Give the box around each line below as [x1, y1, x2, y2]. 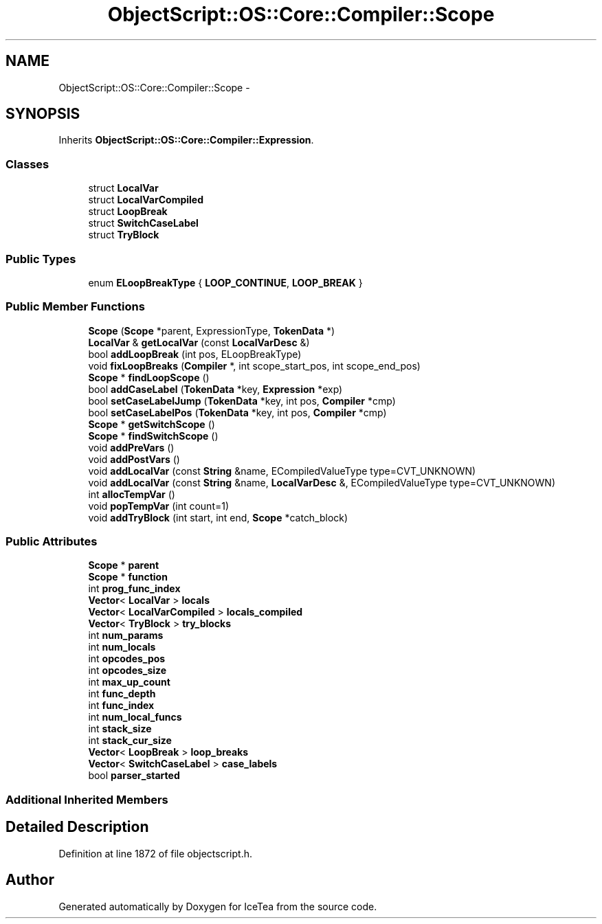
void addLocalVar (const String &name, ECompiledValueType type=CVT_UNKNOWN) [88, 464, 476, 477]
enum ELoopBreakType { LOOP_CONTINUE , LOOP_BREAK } [88, 276, 363, 289]
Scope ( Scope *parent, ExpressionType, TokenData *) [88, 324, 335, 337]
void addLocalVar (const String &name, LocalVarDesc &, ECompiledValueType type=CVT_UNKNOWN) [88, 476, 556, 488]
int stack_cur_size [88, 734, 172, 747]
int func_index [88, 699, 155, 712]
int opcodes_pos [88, 653, 166, 665]
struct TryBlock [88, 229, 159, 241]
